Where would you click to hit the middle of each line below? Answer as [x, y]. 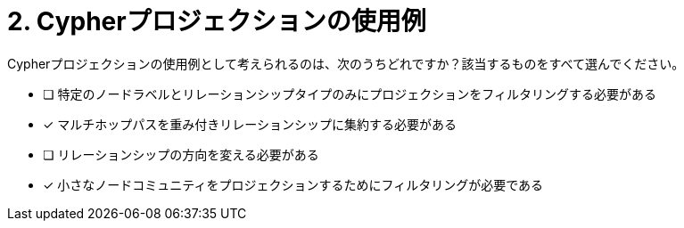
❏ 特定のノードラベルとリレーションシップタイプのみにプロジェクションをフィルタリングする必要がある [350, 94]
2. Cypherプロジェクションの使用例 [217, 21]
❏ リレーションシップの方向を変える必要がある [181, 154]
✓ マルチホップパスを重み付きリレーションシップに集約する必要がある [250, 124]
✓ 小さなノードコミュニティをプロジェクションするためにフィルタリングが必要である [293, 184]
